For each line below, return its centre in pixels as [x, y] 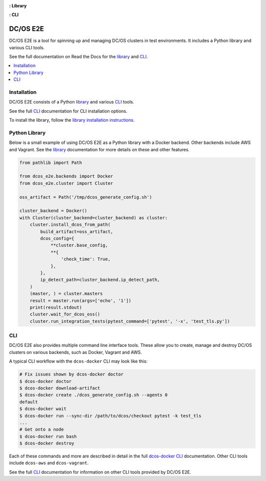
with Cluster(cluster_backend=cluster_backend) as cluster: [94, 218]
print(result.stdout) [56, 307]
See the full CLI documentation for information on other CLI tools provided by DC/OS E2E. [100, 472]
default [29, 402]
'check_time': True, [86, 259]
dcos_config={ [57, 238]
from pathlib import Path [51, 162]
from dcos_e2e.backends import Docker [66, 176]
